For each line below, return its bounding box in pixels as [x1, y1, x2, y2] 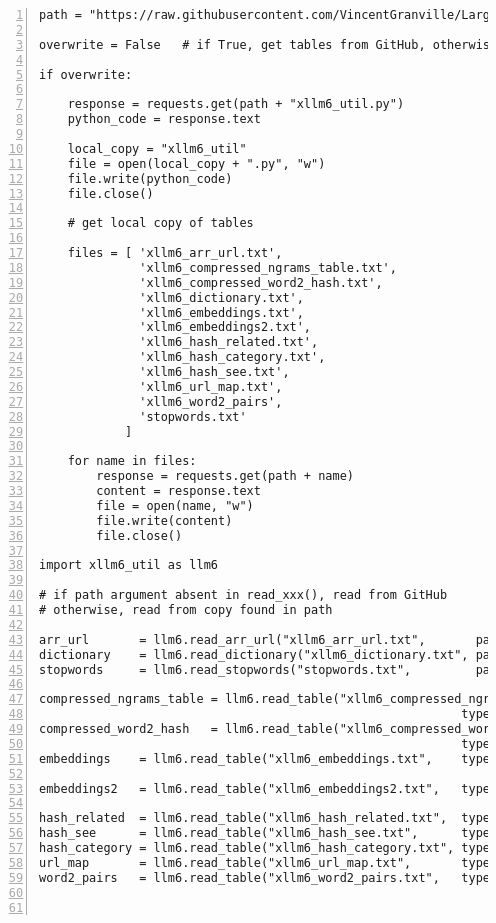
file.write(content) [96, 513, 233, 528]
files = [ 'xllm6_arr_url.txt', [67, 246, 283, 260]
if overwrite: [39, 67, 133, 82]
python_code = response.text [67, 112, 261, 127]
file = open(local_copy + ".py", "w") [67, 156, 326, 171]
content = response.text [96, 484, 261, 498]
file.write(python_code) [67, 171, 233, 186]
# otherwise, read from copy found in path [39, 603, 333, 617]
